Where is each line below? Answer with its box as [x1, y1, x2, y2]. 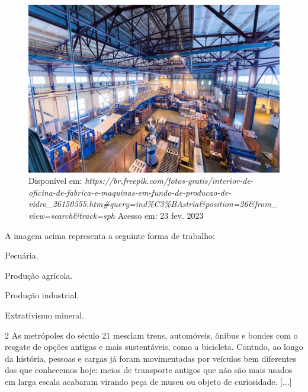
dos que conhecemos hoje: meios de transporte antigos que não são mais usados [5, 364, 293, 376]
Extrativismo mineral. [5, 309, 85, 321]
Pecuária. [5, 249, 38, 262]
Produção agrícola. [5, 269, 73, 281]
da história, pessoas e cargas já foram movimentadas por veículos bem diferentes [5, 352, 297, 364]
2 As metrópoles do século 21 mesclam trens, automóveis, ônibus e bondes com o [5, 329, 298, 341]
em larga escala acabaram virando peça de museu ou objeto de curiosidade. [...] [5, 375, 292, 387]
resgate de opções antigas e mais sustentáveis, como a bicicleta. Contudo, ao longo [5, 340, 303, 353]
